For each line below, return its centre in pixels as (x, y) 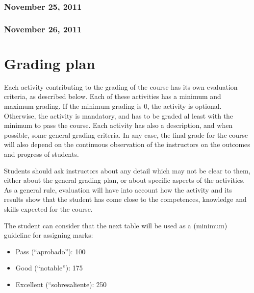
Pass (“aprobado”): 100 (51, 251)
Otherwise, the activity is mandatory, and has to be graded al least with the (119, 115)
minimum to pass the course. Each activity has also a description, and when (118, 125)
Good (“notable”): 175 (49, 268)
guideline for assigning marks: (49, 235)
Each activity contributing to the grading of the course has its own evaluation (121, 86)
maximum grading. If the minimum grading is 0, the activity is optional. (113, 106)
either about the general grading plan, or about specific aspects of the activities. (125, 180)
